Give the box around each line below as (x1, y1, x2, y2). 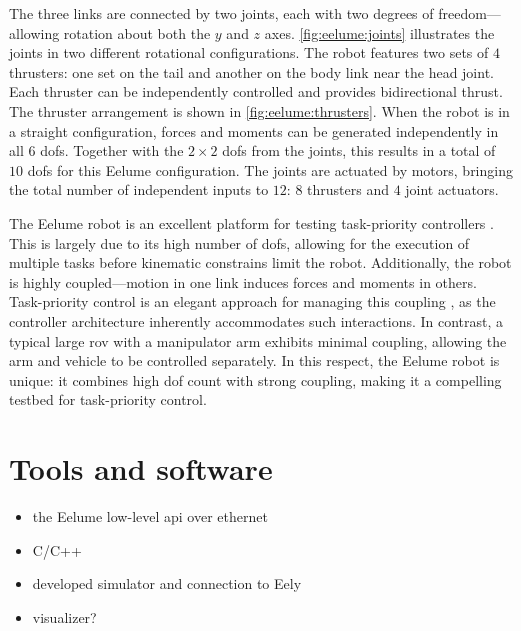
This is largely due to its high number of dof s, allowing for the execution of (9, 232, 470, 253)
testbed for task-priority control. (9, 389, 207, 410)
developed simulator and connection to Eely (32, 573, 302, 594)
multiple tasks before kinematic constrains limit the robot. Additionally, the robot (9, 252, 512, 273)
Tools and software (9, 448, 273, 489)
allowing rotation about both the (9, 22, 211, 43)
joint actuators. (405, 179, 499, 200)
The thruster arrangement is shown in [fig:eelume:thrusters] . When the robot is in (9, 100, 510, 121)
